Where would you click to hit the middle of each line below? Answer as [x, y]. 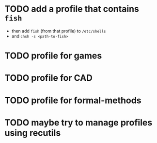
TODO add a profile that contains [72, 9]
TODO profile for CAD [49, 78]
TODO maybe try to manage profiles [78, 122]
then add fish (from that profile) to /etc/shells [59, 31]
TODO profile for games [53, 56]
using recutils [33, 133]
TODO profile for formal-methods [73, 100]
